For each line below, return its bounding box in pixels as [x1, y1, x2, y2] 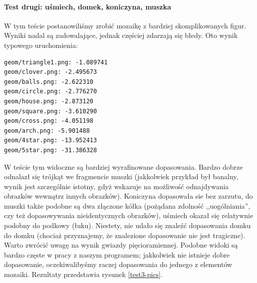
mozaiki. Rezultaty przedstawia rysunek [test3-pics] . [4, 269, 163, 280]
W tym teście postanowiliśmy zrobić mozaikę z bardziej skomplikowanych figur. [4, 20, 247, 30]
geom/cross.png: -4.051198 [4, 117, 93, 125]
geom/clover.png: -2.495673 [4, 68, 97, 76]
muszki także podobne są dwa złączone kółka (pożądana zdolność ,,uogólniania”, [4, 200, 251, 211]
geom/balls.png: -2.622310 [4, 78, 93, 85]
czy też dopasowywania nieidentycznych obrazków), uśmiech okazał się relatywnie [4, 210, 254, 221]
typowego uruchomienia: [4, 39, 78, 50]
